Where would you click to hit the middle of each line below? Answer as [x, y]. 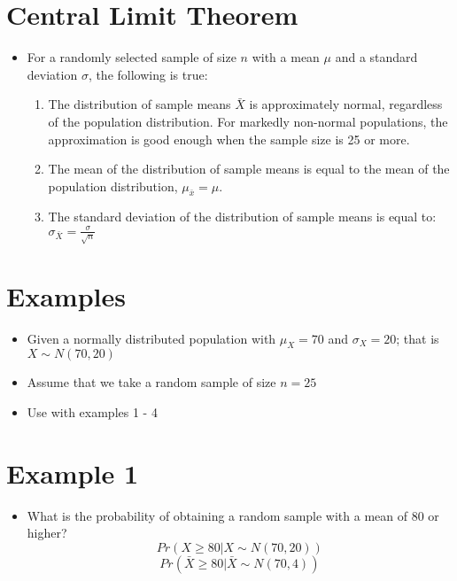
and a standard [376, 57]
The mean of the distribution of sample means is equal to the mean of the [249, 169]
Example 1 [73, 473]
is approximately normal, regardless [346, 104]
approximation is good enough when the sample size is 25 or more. [229, 139]
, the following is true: [148, 74]
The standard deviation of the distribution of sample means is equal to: [242, 217]
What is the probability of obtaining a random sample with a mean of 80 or [233, 515]
